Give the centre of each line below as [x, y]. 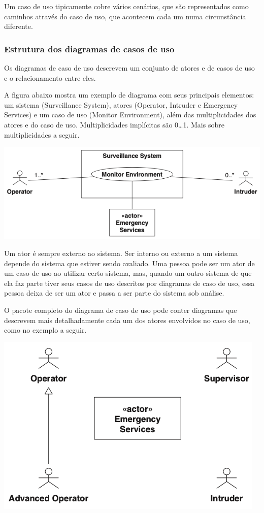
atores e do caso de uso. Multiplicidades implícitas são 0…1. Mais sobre [114, 124]
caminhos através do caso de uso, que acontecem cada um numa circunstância [125, 16]
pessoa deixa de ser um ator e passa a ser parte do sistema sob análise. [114, 293]
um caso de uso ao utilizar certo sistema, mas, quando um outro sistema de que [128, 273]
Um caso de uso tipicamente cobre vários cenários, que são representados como [126, 6]
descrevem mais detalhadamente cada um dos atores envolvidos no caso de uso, [127, 320]
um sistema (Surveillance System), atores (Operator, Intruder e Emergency [121, 104]
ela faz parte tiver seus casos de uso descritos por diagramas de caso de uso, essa [129, 283]
